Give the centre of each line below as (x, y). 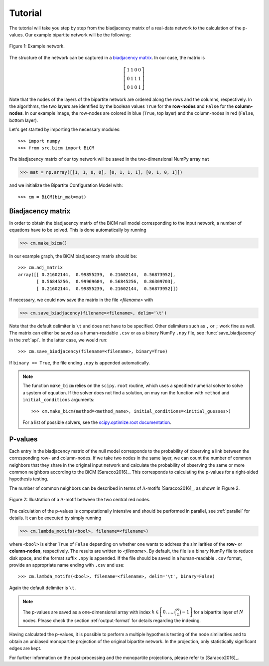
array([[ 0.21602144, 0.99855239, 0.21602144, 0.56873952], (97, 274)
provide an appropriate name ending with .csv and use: (67, 565)
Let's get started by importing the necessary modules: (65, 129)
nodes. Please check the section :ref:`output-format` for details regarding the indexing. (112, 620)
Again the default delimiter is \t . (43, 588)
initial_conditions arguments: (59, 400)
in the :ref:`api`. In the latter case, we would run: (58, 340)
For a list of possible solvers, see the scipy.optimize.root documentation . (97, 422)
